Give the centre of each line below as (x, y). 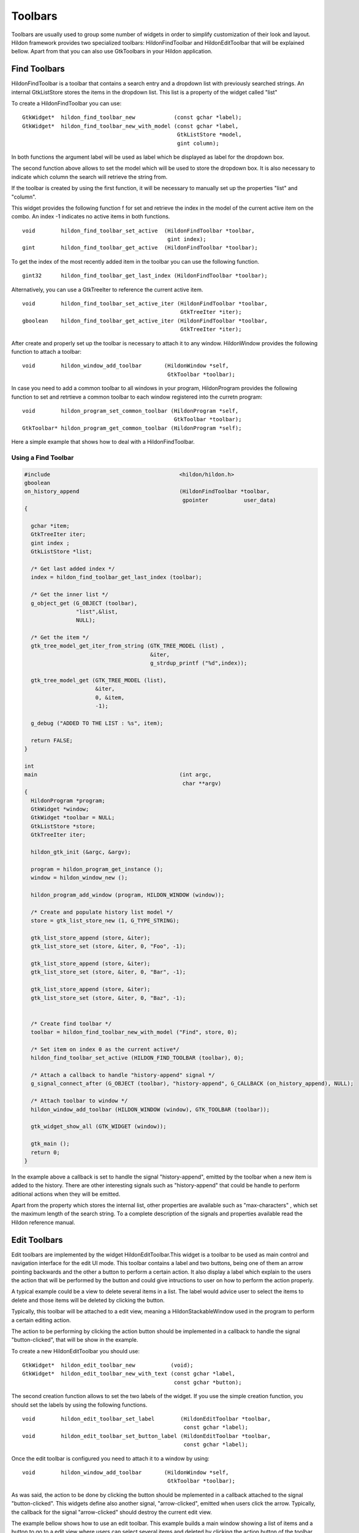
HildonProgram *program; (68, 801)
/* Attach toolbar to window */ (79, 1101)
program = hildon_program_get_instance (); (97, 869)
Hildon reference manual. (43, 1222)
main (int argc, (118, 775)
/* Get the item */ (60, 637)
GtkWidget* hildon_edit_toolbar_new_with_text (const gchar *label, (129, 1374)
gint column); (198, 143)
